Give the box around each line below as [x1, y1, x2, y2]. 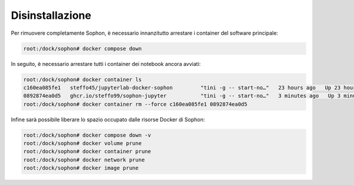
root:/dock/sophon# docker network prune [23, 156, 145, 163]
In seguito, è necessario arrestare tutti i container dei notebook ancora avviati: [11, 60, 201, 67]
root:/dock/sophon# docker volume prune [23, 140, 142, 147]
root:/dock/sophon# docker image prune [23, 165, 139, 171]
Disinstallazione [11, 9, 91, 22]
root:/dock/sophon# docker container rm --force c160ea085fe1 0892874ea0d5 [23, 101, 248, 107]
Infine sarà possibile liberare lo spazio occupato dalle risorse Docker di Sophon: [11, 115, 205, 123]
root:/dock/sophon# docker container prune [23, 148, 152, 155]
